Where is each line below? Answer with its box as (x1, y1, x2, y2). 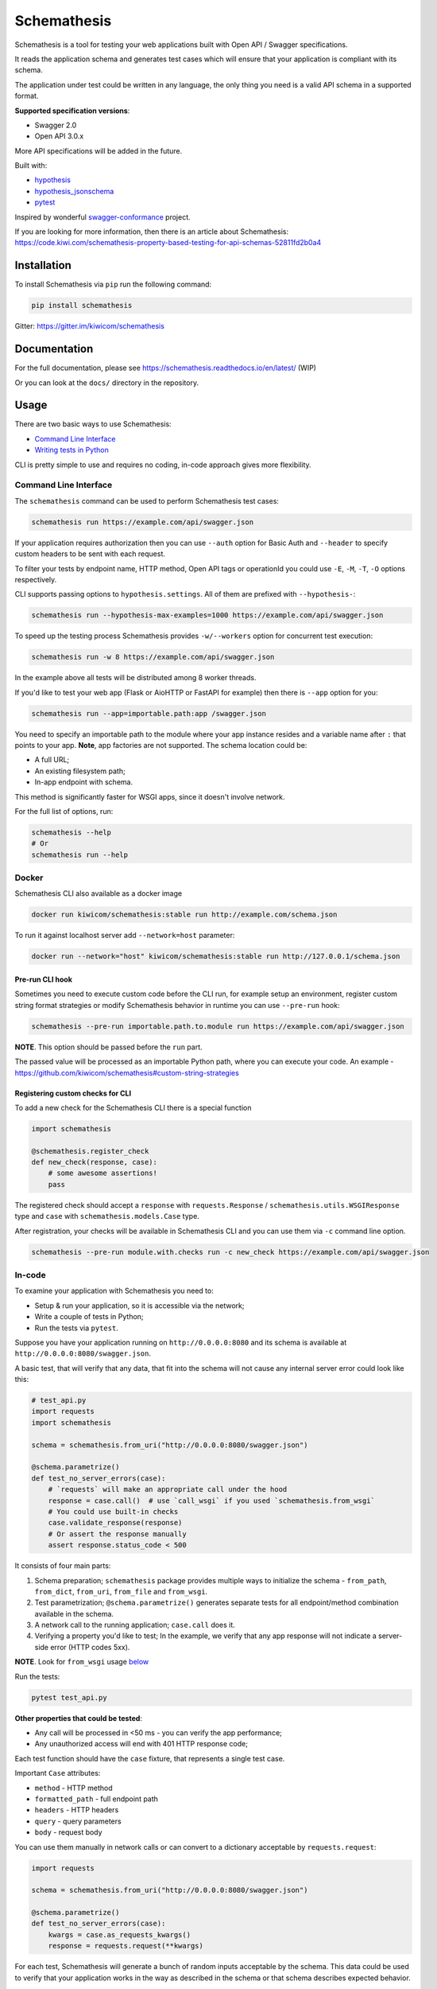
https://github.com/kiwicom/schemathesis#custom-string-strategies (14, 1068, 240, 1077)
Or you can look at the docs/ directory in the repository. (14, 378, 199, 387)
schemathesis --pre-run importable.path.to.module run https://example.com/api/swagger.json (31, 1022, 404, 1030)
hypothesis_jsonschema (34, 186, 114, 196)
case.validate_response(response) (48, 1518, 183, 1528)
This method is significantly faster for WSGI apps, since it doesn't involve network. (14, 792, 285, 801)
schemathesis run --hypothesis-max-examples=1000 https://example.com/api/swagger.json (31, 611, 384, 620)
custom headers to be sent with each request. (14, 549, 166, 559)
